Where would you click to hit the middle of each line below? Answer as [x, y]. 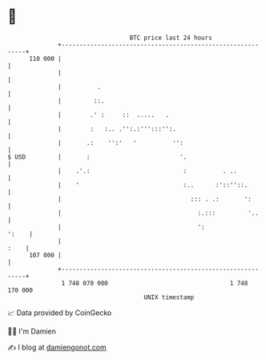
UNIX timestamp [169, 297]
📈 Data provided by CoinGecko [60, 313]
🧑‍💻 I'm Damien [32, 331]
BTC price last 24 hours [171, 38]
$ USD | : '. [97, 157]
